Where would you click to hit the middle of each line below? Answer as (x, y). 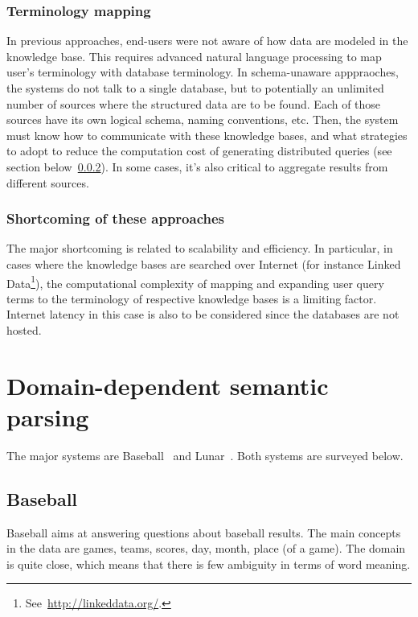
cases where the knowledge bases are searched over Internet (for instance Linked (204, 263)
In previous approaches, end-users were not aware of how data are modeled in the (207, 41)
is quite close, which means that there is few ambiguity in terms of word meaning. (209, 564)
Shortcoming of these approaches (115, 218)
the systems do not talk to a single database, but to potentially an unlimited (195, 88)
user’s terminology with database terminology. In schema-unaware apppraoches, (203, 72)
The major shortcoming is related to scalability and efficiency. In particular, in (200, 248)
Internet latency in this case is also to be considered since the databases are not (203, 314)
